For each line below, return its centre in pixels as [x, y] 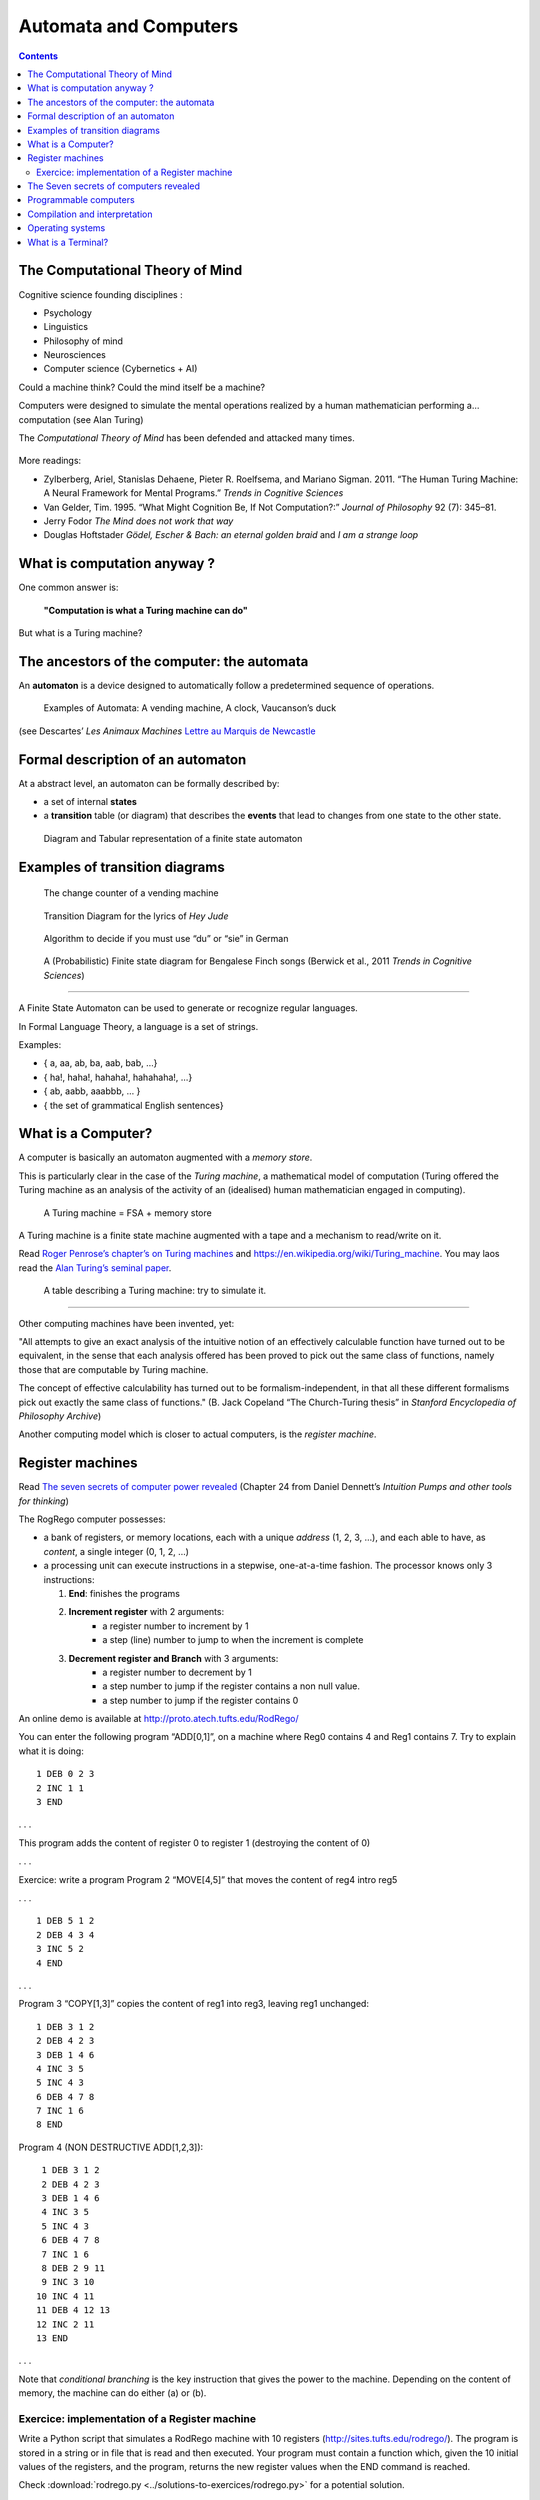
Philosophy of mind [83, 341]
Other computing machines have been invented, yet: [126, 1323]
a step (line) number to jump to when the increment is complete [233, 1640]
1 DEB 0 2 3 [65, 1774]
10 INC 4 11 [65, 2296]
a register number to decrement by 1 [177, 1672]
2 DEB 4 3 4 [65, 1934]
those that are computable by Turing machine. [113, 1369]
